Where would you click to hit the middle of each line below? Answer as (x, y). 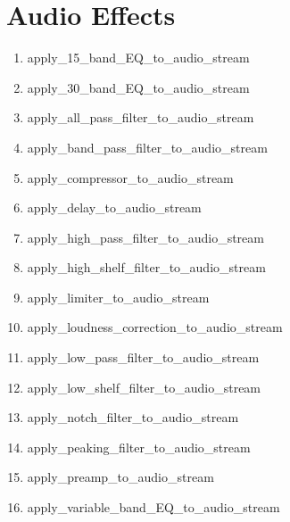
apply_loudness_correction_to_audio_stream (155, 327)
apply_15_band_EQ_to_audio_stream (138, 58)
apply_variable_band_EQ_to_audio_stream (153, 507)
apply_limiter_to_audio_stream (118, 297)
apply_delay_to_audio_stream (114, 207)
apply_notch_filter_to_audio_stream (133, 417)
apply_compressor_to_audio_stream (130, 177)
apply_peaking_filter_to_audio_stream (139, 447)
